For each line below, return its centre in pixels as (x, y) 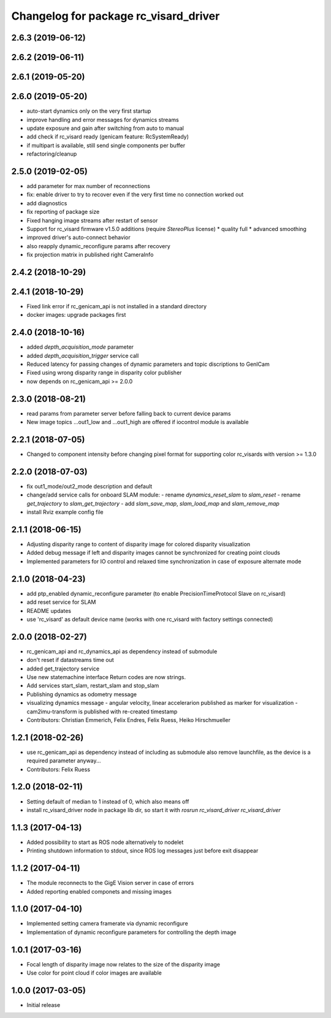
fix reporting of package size (63, 212)
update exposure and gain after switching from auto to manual (105, 128)
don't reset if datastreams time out (70, 660)
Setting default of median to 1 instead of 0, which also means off (108, 801)
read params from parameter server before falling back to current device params (129, 413)
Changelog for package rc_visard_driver (116, 16)
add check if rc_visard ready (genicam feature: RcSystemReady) (108, 137)
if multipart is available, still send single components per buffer (106, 145)
